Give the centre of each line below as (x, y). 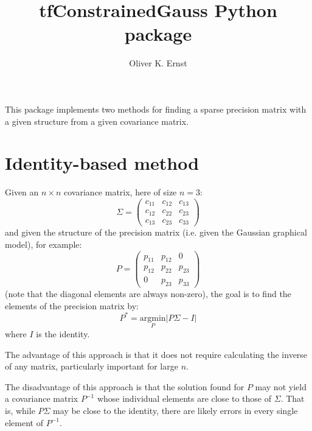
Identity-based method (102, 163)
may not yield (281, 386)
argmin (153, 318)
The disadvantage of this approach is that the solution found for (125, 386)
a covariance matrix (42, 398)
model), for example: (43, 244)
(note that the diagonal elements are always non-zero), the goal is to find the (148, 294)
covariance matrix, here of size (120, 192)
